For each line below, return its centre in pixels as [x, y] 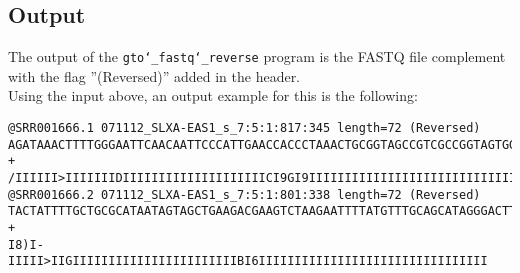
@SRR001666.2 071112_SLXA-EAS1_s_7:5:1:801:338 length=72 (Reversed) [244, 194]
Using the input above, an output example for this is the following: [213, 95]
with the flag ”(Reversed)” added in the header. [154, 75]
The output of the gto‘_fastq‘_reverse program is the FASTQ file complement [257, 56]
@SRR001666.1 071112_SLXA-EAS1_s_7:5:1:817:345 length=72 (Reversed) [244, 128]
